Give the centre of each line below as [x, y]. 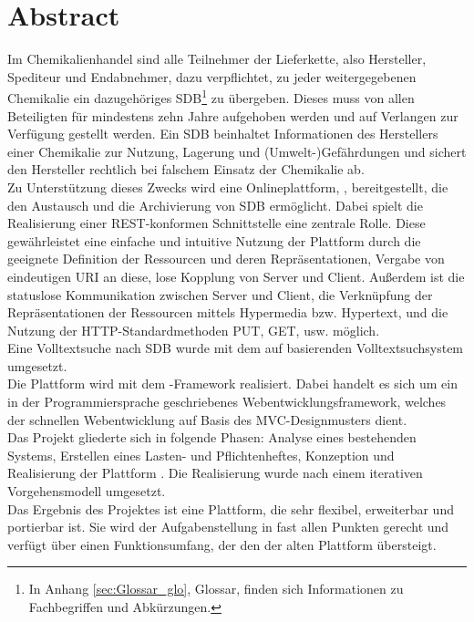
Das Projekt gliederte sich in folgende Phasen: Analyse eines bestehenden [212, 437]
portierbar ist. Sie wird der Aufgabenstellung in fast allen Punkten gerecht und [228, 527]
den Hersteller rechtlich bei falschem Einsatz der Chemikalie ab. [186, 169]
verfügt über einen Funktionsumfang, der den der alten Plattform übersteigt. [222, 544]
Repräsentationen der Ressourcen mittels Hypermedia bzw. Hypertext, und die [228, 312]
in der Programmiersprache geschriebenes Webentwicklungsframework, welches [227, 402]
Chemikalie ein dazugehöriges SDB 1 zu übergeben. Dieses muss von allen [211, 96]
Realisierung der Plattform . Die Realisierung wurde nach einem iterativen [215, 473]
